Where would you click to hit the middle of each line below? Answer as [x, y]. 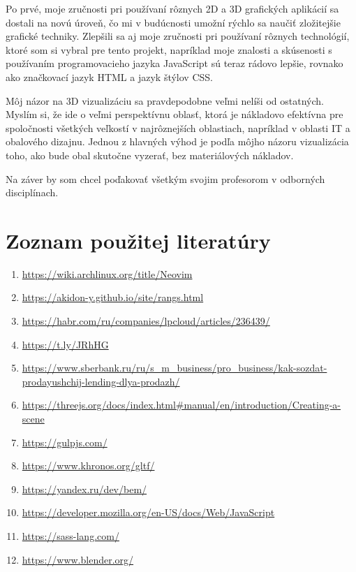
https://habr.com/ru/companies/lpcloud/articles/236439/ [146, 321]
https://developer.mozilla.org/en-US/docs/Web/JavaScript [148, 512]
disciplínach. [32, 192]
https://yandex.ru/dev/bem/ [84, 489]
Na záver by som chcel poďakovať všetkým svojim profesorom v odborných [165, 178]
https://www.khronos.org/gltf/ [88, 465]
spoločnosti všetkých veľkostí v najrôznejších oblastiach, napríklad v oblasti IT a [178, 127]
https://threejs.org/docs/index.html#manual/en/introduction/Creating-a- [181, 405]
